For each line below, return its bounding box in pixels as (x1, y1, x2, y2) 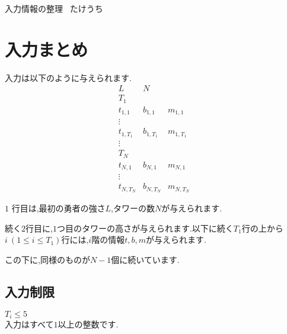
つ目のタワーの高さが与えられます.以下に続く (56, 221, 234, 234)
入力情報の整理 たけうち (5, 2, 103, 14)
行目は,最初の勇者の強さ (11, 202, 106, 214)
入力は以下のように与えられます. (5, 71, 132, 83)
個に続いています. (111, 253, 180, 265)
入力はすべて (5, 318, 54, 330)
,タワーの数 (111, 202, 155, 214)
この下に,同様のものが (5, 253, 90, 265)
